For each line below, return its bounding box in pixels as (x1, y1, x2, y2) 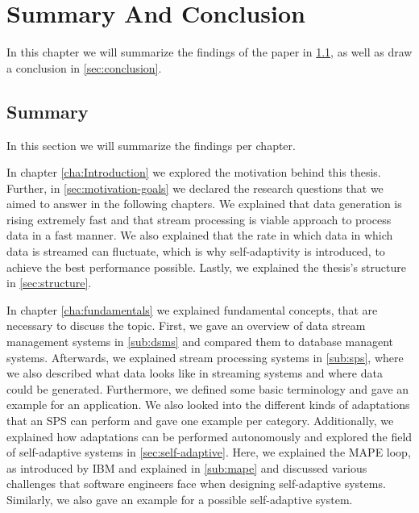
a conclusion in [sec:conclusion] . (6, 59, 162, 76)
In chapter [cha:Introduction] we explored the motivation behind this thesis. (6, 164, 381, 181)
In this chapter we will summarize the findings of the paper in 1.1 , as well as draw (6, 44, 413, 60)
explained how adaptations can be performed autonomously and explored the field (6, 427, 413, 444)
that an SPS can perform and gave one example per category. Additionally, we (6, 412, 394, 429)
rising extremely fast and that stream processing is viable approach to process (6, 211, 392, 227)
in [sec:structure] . (6, 274, 92, 291)
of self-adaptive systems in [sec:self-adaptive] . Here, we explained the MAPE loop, (6, 444, 411, 461)
